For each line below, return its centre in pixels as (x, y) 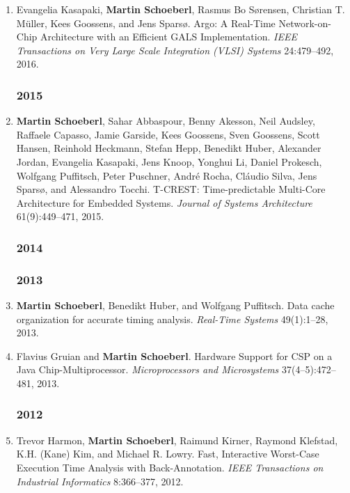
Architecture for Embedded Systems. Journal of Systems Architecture (164, 202)
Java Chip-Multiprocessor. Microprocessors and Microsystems (148, 369)
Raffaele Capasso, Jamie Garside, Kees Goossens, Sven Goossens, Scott (168, 134)
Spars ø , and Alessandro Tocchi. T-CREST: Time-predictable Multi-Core (171, 189)
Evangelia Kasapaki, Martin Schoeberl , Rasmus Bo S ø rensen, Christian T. (181, 9)
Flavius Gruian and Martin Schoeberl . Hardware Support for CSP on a (174, 355)
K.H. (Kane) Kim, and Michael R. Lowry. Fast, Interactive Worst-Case (168, 454)
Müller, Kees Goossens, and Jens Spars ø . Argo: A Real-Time (146, 23)
